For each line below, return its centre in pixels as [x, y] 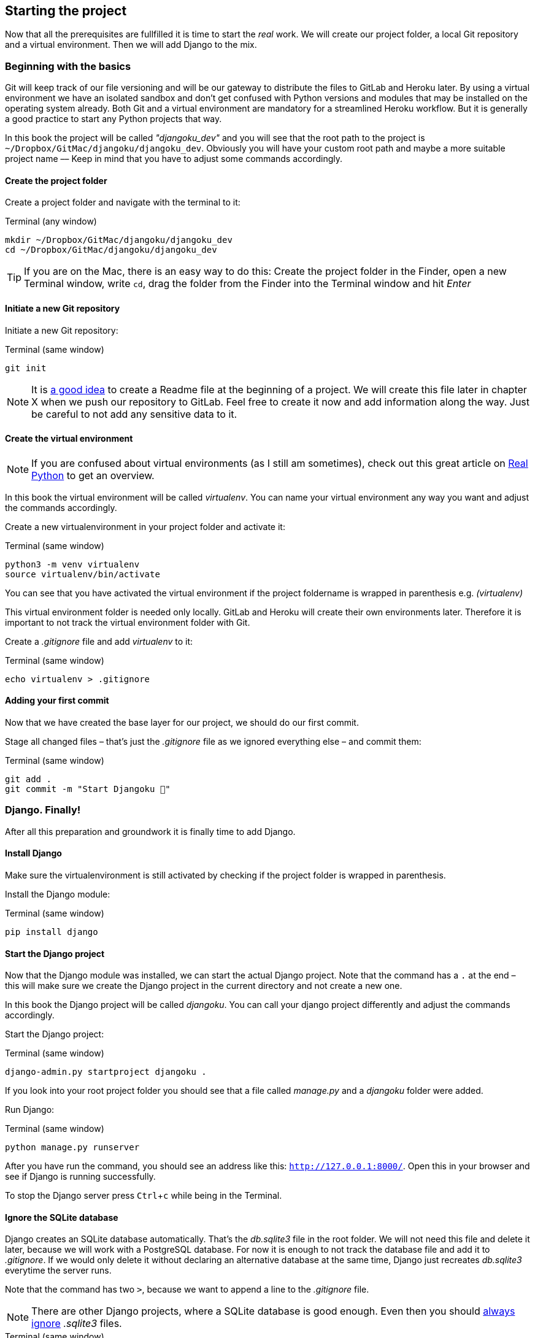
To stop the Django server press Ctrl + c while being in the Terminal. [144, 1196]
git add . [28, 779]
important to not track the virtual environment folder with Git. [128, 622]
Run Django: [30, 1110]
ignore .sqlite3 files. [77, 1324]
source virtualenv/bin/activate [83, 574]
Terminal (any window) [51, 221]
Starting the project [66, 11]
